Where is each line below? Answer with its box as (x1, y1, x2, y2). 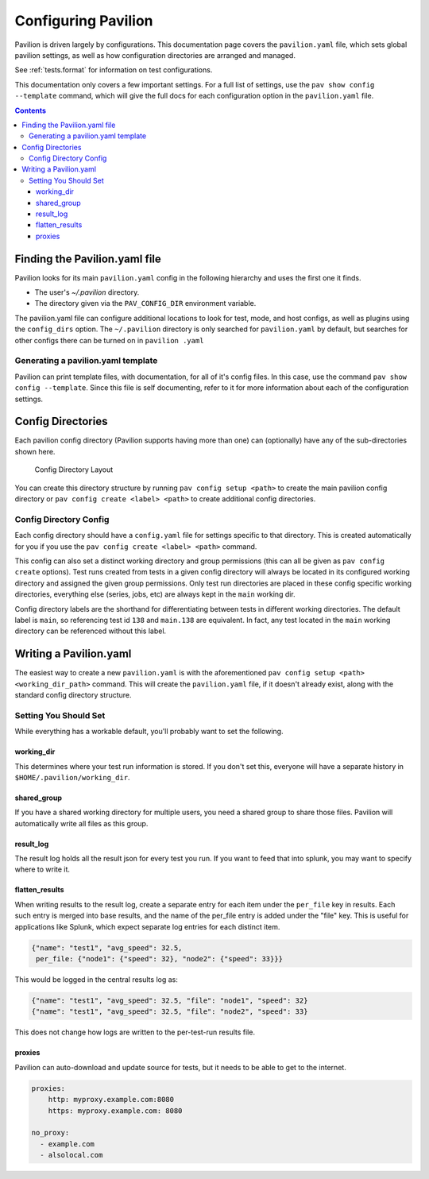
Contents (14, 106, 47, 115)
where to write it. (14, 864, 71, 874)
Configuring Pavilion (14, 12, 153, 29)
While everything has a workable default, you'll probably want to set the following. (14, 727, 284, 736)
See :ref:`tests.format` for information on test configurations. (14, 65, 213, 75)
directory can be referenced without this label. (14, 626, 167, 636)
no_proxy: (31, 1128, 70, 1138)
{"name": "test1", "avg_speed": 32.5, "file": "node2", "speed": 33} (31, 1007, 308, 1016)
